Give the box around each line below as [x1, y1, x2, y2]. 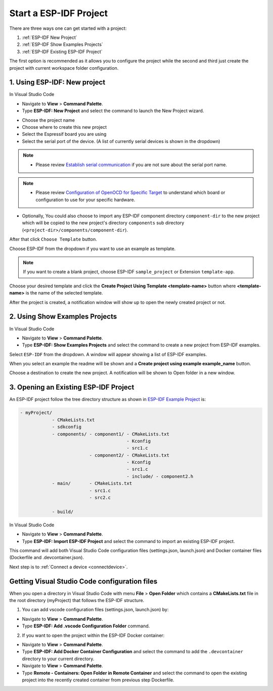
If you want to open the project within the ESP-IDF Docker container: [22, 632, 165, 638]
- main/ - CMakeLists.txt [52, 480, 132, 486]
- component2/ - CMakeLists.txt [89, 452, 169, 458]
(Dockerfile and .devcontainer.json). [9, 555, 84, 561]
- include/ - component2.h [126, 473, 194, 479]
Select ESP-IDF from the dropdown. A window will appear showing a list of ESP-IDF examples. [9, 351, 207, 357]
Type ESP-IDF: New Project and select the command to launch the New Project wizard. [22, 108, 204, 114]
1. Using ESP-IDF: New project [9, 78, 106, 87]
